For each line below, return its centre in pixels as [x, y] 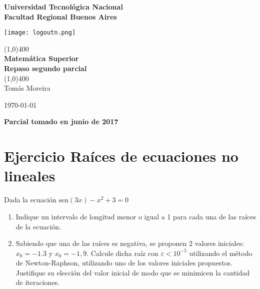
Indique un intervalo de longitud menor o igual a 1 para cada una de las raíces [136, 216]
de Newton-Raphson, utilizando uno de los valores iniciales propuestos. [124, 263]
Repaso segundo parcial [45, 68]
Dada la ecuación [30, 200]
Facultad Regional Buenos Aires [60, 16]
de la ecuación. [38, 226]
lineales [30, 176]
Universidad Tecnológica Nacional [63, 7]
